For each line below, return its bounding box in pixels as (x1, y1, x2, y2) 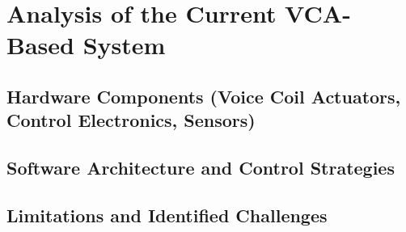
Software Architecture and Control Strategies (6, 155, 395, 180)
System (82, 28, 166, 61)
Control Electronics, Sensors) (6, 108, 256, 133)
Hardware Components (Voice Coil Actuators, (6, 83, 401, 108)
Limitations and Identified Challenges (6, 202, 328, 227)
